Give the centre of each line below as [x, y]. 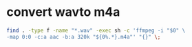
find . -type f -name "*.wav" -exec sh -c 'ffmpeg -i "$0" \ [96, 30]
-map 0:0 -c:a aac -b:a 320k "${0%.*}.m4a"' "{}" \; [84, 37]
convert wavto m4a [63, 12]
